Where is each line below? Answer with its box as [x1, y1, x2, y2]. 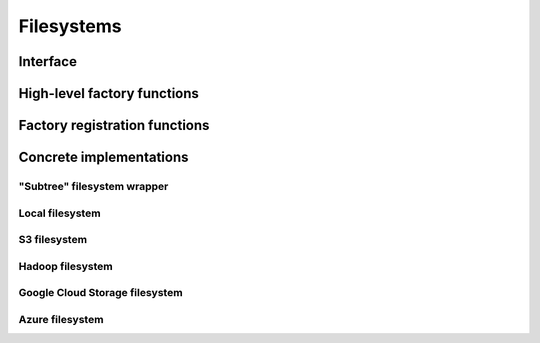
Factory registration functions [18, 117, 210, 134]
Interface [18, 53, 77, 70]
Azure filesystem [18, 312, 104, 326]
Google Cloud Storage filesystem [18, 286, 184, 300]
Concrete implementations [18, 149, 189, 166]
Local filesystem [18, 206, 101, 220]
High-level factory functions [18, 85, 200, 102]
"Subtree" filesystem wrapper [18, 179, 169, 193]
